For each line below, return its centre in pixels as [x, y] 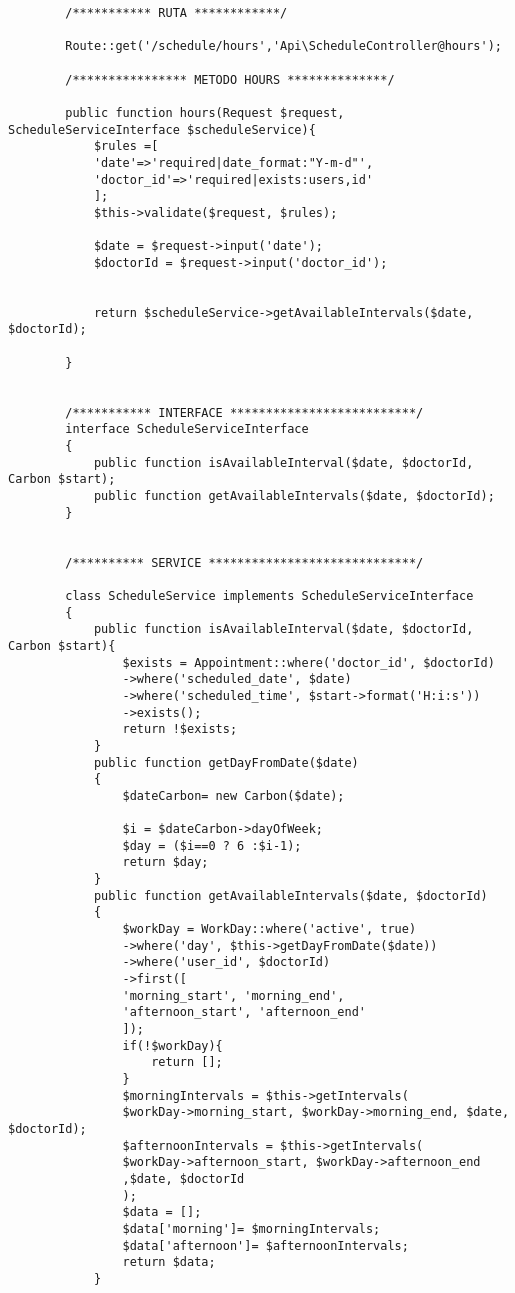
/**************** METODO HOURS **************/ [230, 79]
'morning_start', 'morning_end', [233, 995]
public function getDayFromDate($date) [226, 762]
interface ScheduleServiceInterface [187, 429]
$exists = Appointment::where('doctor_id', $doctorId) [308, 662]
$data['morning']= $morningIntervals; [251, 1228]
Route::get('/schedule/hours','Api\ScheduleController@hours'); [283, 46]
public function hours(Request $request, [205, 112]
